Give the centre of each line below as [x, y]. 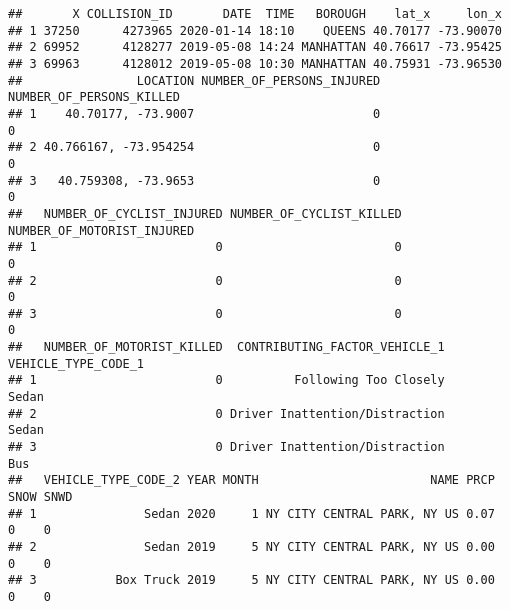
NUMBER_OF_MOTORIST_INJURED [101, 230]
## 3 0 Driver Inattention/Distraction [226, 447]
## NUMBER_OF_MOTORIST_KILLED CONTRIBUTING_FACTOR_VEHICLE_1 [226, 347]
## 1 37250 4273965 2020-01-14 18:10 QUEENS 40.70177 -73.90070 [255, 30]
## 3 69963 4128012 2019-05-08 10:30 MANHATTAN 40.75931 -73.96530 [255, 63]
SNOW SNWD [40, 497]
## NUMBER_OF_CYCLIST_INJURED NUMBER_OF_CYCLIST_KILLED [205, 213]
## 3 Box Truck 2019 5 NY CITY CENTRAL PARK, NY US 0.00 [251, 580]
